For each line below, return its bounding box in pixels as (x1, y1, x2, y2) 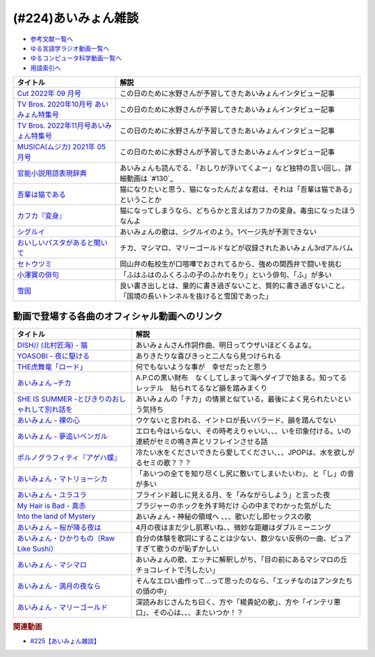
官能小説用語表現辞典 (17, 169, 87, 178)
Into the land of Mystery (17, 511, 96, 521)
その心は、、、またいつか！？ (153, 608, 244, 617)
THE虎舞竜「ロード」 (17, 362, 87, 372)
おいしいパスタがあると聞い (17, 238, 108, 248)
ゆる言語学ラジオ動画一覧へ (30, 44, 110, 52)
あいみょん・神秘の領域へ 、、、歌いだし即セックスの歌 (135, 511, 312, 521)
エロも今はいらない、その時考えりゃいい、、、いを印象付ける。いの (135, 426, 351, 435)
